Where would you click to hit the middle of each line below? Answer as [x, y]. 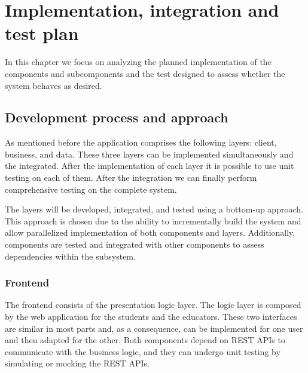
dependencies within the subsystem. [70, 256]
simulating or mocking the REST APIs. [77, 363]
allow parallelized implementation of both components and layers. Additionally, [150, 232]
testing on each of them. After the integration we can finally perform [131, 178]
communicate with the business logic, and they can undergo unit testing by [143, 351]
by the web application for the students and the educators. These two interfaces [151, 317]
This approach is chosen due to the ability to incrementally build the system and [153, 221]
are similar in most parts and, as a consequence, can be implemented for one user [154, 328]
